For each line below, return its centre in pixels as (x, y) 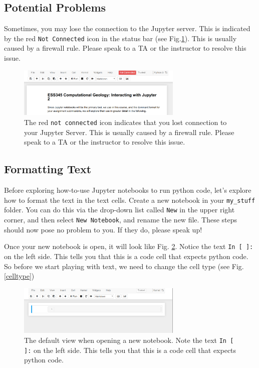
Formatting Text (48, 169)
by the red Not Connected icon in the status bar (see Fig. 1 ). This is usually (120, 38)
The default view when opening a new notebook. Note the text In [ (129, 340)
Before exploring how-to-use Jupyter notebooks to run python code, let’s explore (128, 190)
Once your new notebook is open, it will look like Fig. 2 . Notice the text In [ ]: (129, 246)
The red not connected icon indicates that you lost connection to (125, 122)
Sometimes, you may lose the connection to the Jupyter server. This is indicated (127, 28)
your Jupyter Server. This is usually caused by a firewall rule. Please (129, 132)
